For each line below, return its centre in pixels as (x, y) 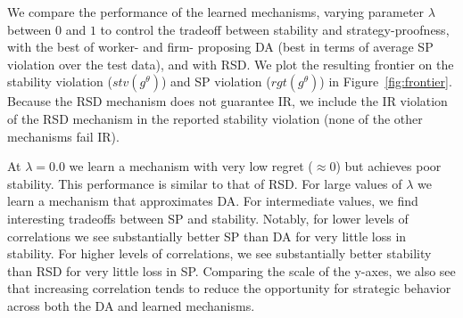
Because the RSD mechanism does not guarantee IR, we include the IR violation (227, 101)
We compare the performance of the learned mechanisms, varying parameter (216, 12)
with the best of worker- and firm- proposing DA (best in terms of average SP (220, 47)
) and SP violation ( (216, 82)
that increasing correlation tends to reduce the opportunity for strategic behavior (229, 288)
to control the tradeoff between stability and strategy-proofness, (275, 29)
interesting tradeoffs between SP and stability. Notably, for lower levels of (208, 218)
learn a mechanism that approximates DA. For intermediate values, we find (213, 201)
